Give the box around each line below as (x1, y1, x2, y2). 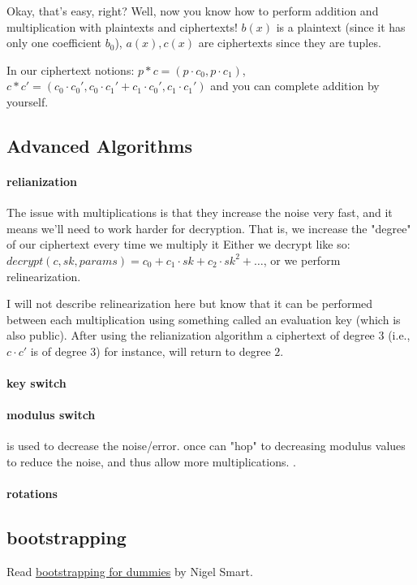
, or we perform (263, 251, 341, 268)
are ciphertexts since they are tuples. (198, 34, 381, 51)
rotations (6, 485, 58, 502)
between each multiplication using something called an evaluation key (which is (6, 310, 401, 327)
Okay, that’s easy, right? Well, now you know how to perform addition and (6, 2, 379, 19)
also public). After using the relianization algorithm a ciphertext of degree (6, 327, 375, 344)
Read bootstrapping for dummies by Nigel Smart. (6, 563, 253, 580)
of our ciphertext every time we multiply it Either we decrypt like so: (6, 236, 350, 253)
